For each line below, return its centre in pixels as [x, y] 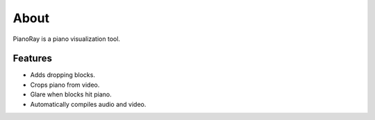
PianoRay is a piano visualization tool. [67, 39]
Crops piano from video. [65, 85]
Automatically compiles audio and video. [88, 104]
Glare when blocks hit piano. [71, 94]
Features [32, 59]
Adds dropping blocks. [62, 75]
